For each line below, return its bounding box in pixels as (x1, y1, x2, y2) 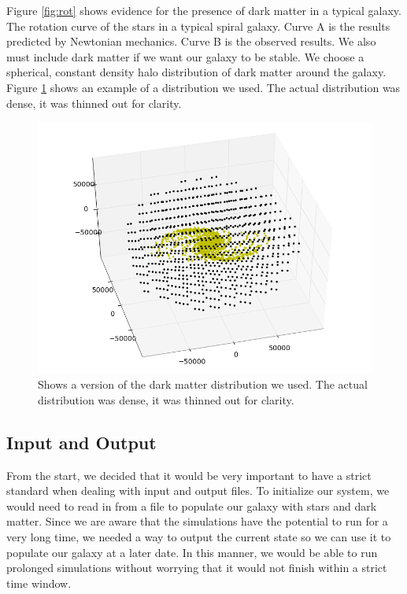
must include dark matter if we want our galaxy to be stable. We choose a (6, 48, 364, 65)
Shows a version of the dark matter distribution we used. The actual (38, 376, 368, 393)
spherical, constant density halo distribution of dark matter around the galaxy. (6, 64, 387, 80)
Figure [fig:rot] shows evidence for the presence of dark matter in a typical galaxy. (6, 2, 401, 18)
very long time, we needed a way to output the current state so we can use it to (6, 529, 391, 545)
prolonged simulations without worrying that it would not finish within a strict (6, 559, 387, 576)
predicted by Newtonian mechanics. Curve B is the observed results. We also (6, 33, 376, 50)
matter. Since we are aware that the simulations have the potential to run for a (6, 513, 388, 529)
